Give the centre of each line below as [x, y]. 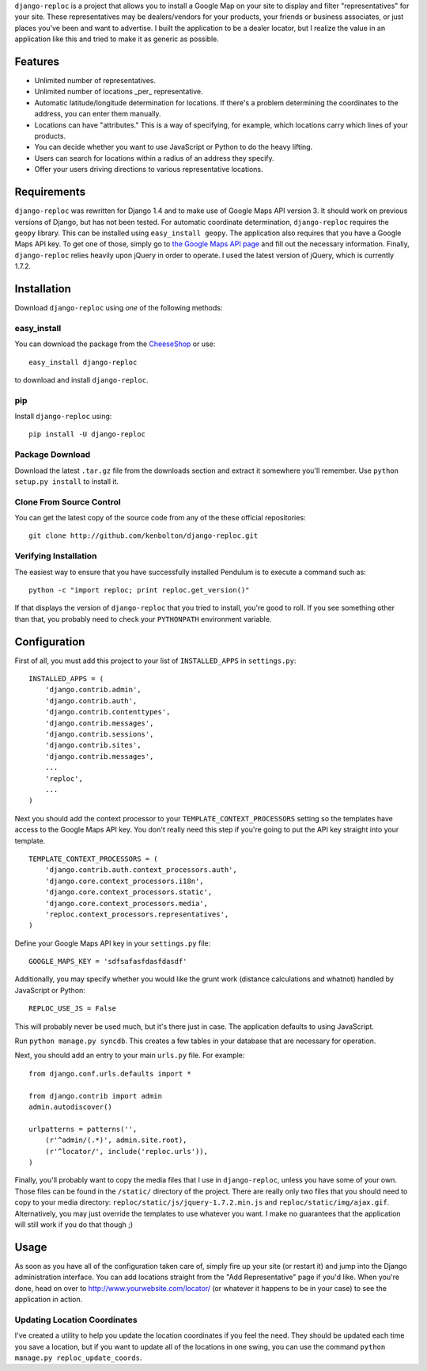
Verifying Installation [56, 556]
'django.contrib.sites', [93, 745]
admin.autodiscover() [70, 1106]
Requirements [50, 192]
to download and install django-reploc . [82, 379]
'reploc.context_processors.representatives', [137, 914]
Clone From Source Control [68, 501]
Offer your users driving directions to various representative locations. [149, 169]
